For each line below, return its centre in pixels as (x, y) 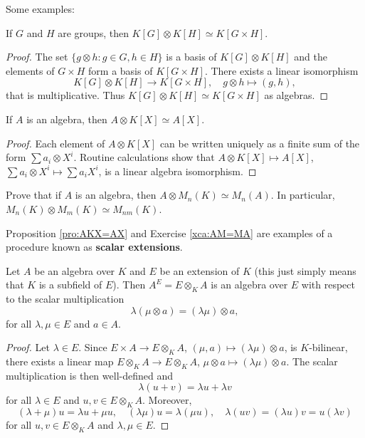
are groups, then (93, 32)
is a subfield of (70, 285)
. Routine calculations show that (144, 157)
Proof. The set (37, 57)
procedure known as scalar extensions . (94, 247)
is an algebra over (249, 285)
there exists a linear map (60, 361)
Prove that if (34, 195)
